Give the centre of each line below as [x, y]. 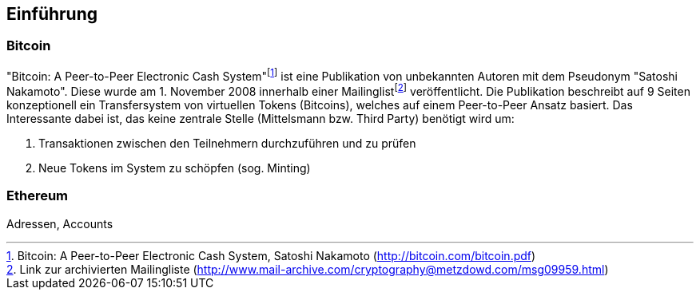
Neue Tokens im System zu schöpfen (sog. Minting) [175, 168]
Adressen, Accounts [60, 223]
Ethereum [38, 196]
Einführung [52, 14]
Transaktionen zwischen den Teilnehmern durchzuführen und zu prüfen [227, 144]
